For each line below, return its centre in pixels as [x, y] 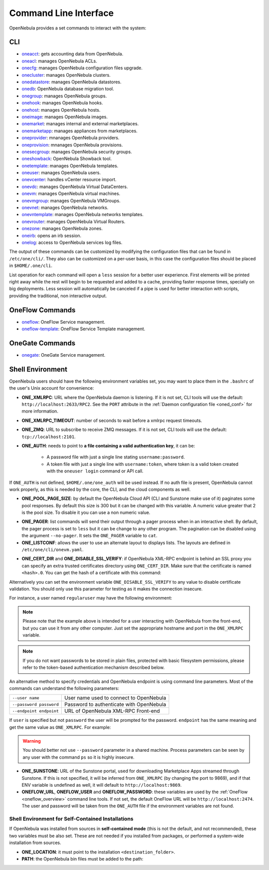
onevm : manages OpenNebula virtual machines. [71, 194]
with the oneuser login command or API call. [95, 471]
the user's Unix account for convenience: [52, 388]
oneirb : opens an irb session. [52, 235]
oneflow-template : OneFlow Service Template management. [83, 329]
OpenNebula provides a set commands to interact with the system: [78, 28]
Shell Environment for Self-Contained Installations [71, 819]
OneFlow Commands [42, 310]
